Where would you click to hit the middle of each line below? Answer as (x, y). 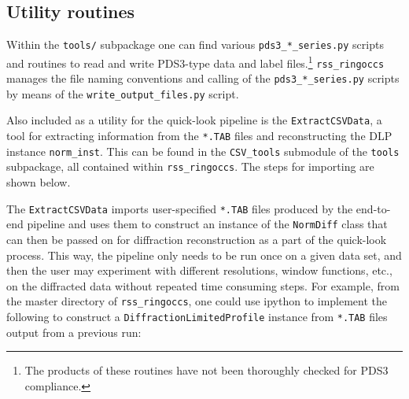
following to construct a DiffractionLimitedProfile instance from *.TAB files (197, 317)
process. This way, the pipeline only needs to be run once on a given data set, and (204, 255)
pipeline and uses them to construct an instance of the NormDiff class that (207, 224)
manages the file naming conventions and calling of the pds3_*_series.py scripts (203, 78)
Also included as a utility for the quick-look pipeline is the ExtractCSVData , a (194, 120)
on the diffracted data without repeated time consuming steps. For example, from (203, 285)
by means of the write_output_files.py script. (123, 93)
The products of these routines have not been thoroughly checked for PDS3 (206, 370)
